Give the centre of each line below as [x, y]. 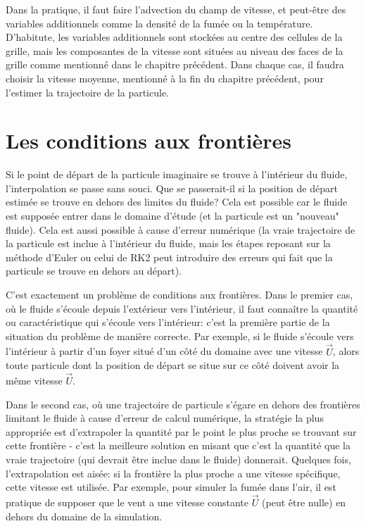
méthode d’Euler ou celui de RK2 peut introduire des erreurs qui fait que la [169, 257]
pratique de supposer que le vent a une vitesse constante [127, 502]
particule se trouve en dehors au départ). [94, 271]
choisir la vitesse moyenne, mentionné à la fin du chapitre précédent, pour [165, 78]
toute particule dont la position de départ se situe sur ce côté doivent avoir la [173, 365]
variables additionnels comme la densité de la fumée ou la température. [159, 23]
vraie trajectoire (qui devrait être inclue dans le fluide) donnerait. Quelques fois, [178, 459]
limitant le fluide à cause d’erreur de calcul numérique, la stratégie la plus [165, 418]
